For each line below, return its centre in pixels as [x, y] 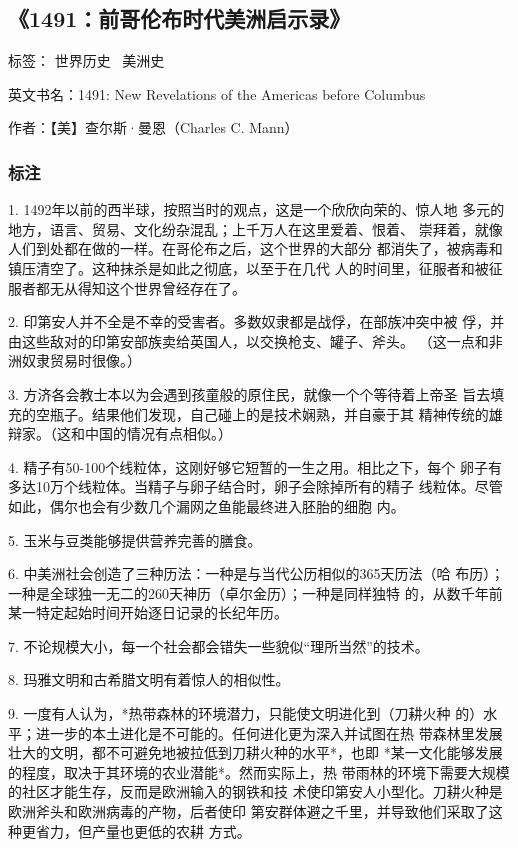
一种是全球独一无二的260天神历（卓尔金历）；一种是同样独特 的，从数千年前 [255, 592]
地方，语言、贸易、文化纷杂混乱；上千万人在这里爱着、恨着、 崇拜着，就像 [255, 228]
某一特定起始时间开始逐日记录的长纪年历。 [148, 612]
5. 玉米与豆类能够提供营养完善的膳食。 [135, 539]
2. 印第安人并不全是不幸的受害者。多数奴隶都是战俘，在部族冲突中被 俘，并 [256, 321]
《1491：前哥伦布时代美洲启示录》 [179, 18]
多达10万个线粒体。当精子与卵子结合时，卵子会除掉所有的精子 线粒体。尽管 [255, 486]
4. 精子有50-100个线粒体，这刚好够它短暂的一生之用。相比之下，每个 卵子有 [255, 466]
